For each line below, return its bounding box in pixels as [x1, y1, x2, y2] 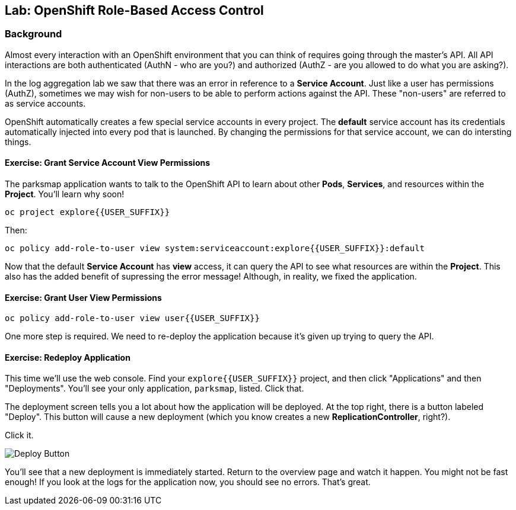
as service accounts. [5, 98, 86, 108]
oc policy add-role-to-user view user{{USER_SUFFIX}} [5, 313, 260, 323]
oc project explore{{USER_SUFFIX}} [5, 207, 170, 217]
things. [5, 136, 31, 147]
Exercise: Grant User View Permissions [5, 292, 162, 303]
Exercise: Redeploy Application [5, 352, 130, 363]
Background [5, 28, 62, 40]
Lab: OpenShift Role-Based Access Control [5, 3, 264, 18]
